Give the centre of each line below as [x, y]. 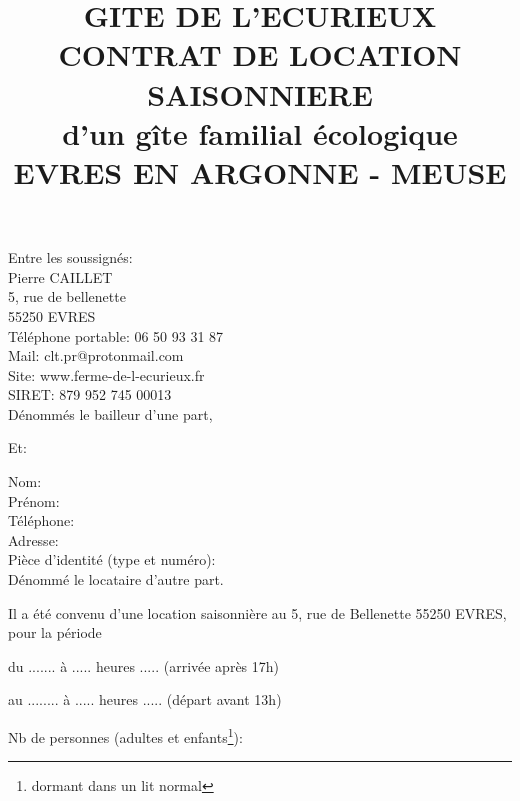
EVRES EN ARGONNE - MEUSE [260, 171]
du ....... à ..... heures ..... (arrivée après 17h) [144, 665]
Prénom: [34, 500]
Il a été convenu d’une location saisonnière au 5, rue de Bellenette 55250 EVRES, [257, 612]
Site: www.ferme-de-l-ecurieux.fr [106, 374]
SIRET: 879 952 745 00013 [90, 394]
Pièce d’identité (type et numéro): [112, 559]
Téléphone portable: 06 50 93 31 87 [116, 335]
